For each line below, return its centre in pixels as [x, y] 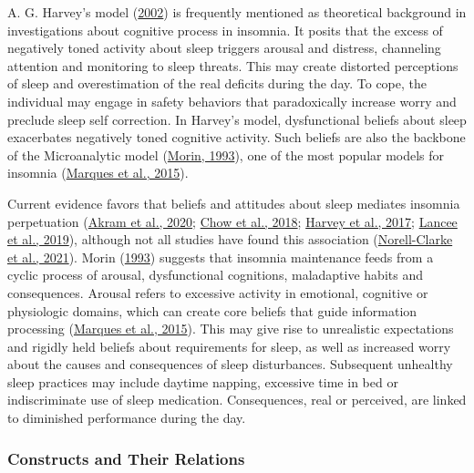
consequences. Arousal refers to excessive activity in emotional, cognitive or [218, 292]
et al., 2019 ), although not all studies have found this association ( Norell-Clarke [230, 239]
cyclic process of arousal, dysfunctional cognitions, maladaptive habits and [215, 275]
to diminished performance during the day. [127, 418]
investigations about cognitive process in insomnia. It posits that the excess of [225, 30]
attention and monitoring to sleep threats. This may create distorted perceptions [233, 65]
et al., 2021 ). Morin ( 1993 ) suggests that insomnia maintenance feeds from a [221, 257]
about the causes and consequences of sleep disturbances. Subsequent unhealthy [230, 364]
